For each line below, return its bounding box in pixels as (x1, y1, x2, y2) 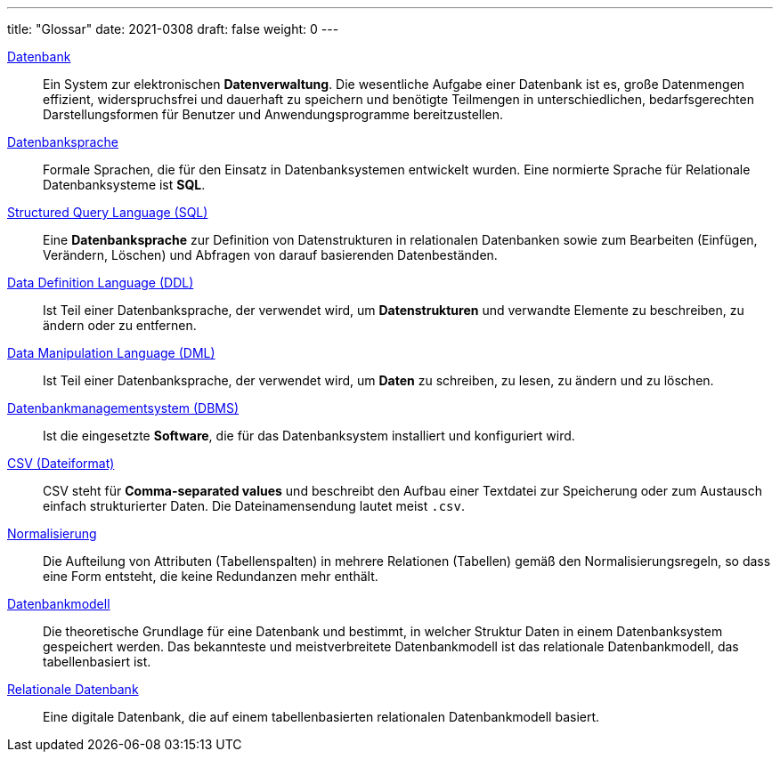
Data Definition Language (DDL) (7, 275, 194, 290)
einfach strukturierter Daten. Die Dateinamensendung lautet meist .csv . (43, 498, 465, 513)
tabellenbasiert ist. (43, 654, 151, 669)
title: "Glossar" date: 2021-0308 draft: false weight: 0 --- (7, 21, 339, 36)
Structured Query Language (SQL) (7, 205, 208, 220)
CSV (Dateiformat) (7, 456, 115, 471)
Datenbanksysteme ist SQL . (43, 177, 206, 192)
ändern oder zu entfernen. (43, 318, 197, 333)
